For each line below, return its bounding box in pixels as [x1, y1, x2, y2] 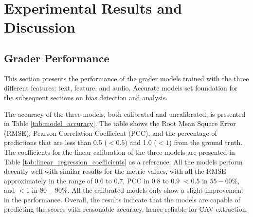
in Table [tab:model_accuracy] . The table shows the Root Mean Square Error [4, 118, 236, 128]
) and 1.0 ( [125, 137, 157, 147]
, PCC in [123, 175, 150, 185]
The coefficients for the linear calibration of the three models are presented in [4, 146, 235, 157]
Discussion [4, 17, 75, 37]
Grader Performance [4, 50, 109, 65]
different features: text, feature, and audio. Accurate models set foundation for [4, 83, 238, 93]
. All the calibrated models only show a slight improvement [67, 185, 244, 195]
